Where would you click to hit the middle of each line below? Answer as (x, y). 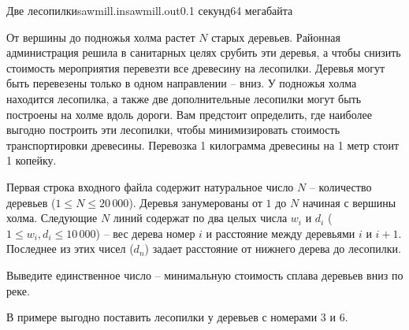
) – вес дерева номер (145, 233)
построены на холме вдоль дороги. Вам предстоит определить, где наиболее (189, 114)
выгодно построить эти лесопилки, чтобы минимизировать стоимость (173, 130)
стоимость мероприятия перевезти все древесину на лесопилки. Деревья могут (196, 67)
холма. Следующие (52, 218)
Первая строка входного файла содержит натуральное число (150, 186)
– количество (340, 186)
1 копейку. (32, 160)
